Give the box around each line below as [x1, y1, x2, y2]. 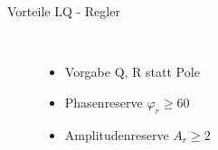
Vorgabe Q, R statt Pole [64, 62, 200, 81]
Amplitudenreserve [64, 125, 169, 144]
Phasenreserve [64, 92, 143, 111]
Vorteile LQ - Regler [7, 2, 120, 20]
